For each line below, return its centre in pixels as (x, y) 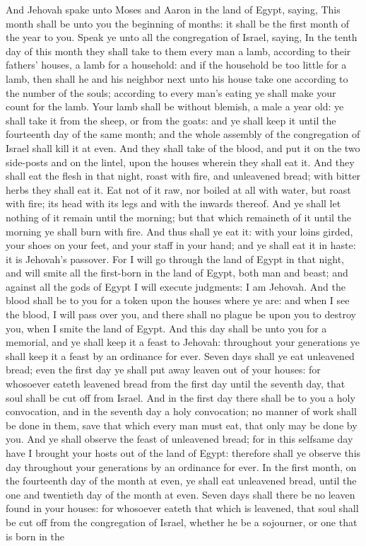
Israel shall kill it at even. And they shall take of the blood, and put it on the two (183, 147)
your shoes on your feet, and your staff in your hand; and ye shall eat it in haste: (181, 245)
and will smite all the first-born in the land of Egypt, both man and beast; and (177, 273)
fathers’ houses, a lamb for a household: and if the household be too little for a (176, 65)
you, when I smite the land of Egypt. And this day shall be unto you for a (166, 328)
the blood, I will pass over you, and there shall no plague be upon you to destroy (181, 314)
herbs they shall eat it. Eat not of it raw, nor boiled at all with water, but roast (178, 189)
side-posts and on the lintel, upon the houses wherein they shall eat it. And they (180, 162)
